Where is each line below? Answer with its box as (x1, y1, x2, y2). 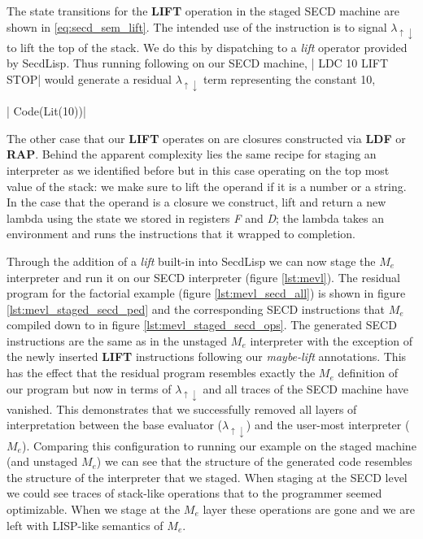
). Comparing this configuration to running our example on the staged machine (21, 437, 416, 454)
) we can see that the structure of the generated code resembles (96, 453, 412, 470)
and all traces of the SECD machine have (203, 380, 409, 397)
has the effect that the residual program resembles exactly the (7, 364, 316, 381)
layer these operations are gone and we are (203, 501, 415, 517)
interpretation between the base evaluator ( (7, 416, 223, 433)
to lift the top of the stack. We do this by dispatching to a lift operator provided (7, 38, 408, 55)
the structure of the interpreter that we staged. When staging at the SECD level (7, 468, 408, 485)
